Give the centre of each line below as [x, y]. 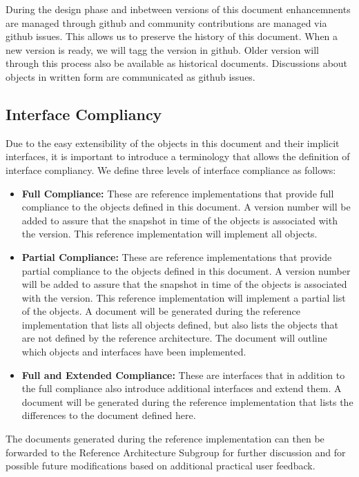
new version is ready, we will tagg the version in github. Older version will [162, 49]
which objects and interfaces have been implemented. [134, 352]
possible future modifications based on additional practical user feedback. [161, 466]
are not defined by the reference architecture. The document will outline [174, 338]
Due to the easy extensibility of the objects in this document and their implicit [173, 143]
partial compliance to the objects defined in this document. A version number [186, 270]
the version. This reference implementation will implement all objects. [169, 234]
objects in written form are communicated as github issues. [130, 76]
